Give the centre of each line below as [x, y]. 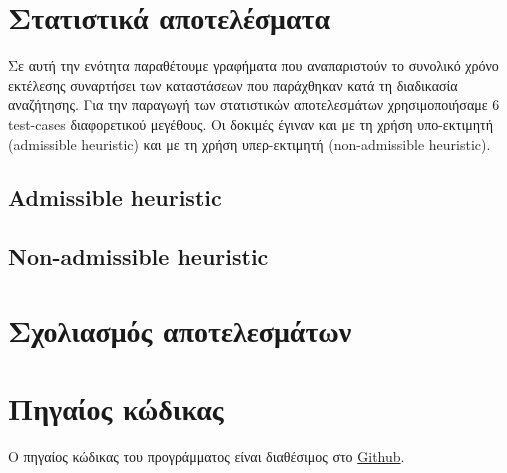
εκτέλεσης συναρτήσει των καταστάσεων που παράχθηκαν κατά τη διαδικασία [233, 84]
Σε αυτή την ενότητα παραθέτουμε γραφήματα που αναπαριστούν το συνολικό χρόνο [253, 65]
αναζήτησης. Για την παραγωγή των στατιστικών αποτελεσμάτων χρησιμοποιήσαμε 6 [254, 104]
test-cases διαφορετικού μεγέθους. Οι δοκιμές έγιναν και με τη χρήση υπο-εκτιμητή [250, 123]
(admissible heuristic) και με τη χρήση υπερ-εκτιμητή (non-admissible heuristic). [249, 143]
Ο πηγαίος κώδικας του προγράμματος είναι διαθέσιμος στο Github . [206, 456]
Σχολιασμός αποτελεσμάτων [180, 329]
